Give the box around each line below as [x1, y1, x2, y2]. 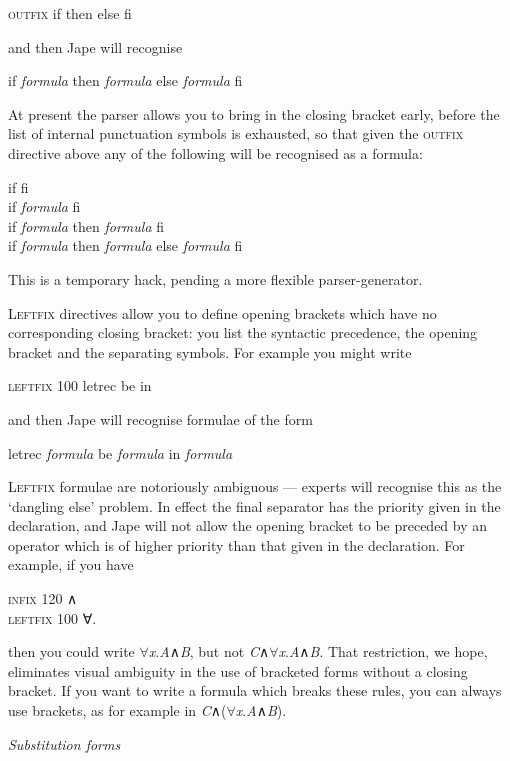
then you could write [8, 641, 135, 662]
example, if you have [8, 554, 134, 575]
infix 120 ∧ [8, 588, 78, 609]
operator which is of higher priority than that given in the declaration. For [8, 534, 465, 555]
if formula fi [8, 196, 81, 217]
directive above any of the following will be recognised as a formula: [8, 142, 423, 163]
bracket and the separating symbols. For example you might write [8, 341, 412, 362]
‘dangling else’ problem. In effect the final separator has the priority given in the [8, 495, 501, 516]
